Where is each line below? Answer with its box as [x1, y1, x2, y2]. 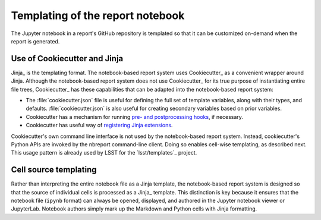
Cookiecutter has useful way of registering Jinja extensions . [26, 122, 173, 129]
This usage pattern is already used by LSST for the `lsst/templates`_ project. [11, 149, 197, 156]
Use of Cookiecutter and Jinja [11, 54, 124, 64]
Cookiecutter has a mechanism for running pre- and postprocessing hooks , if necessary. [26, 113, 244, 120]
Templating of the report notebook [11, 9, 185, 22]
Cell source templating [11, 165, 97, 175]
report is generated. [11, 37, 60, 45]
